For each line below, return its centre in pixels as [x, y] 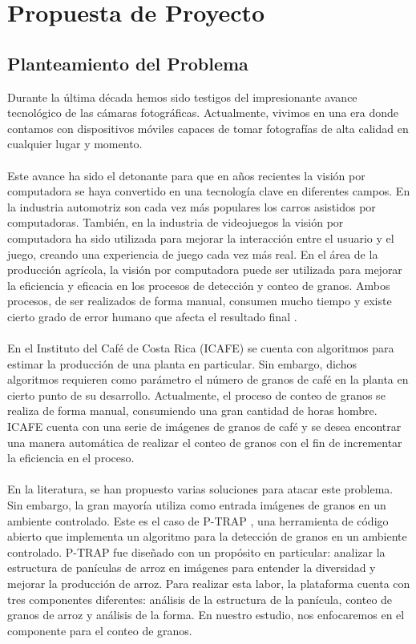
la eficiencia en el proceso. [71, 458]
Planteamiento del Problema [128, 63]
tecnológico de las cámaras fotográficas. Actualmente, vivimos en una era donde [203, 113]
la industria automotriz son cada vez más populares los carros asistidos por [192, 206]
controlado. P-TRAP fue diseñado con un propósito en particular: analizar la [196, 551]
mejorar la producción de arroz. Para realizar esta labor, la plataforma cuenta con [209, 583]
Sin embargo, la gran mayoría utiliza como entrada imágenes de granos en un [197, 505]
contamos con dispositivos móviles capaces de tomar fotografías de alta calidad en [208, 128]
